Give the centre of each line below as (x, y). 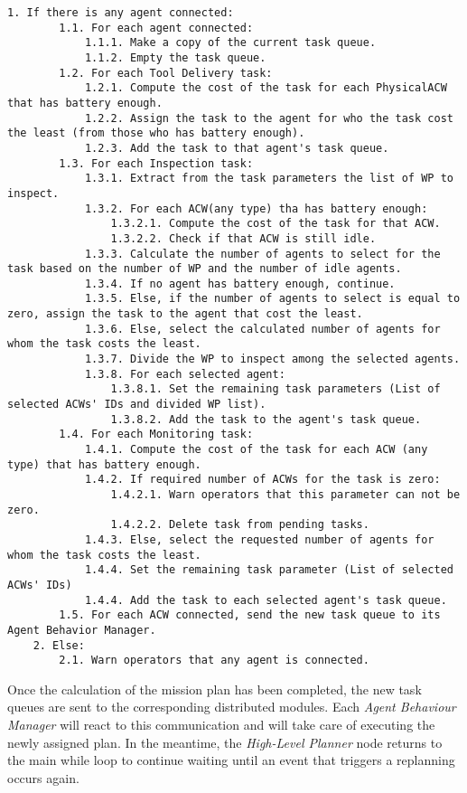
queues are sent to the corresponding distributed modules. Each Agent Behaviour (232, 707)
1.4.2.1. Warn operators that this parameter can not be (285, 495)
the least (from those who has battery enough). (156, 133)
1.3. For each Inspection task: (156, 163)
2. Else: (59, 645)
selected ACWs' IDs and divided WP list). (137, 405)
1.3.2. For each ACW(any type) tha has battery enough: (256, 208)
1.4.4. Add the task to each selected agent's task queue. (266, 600)
